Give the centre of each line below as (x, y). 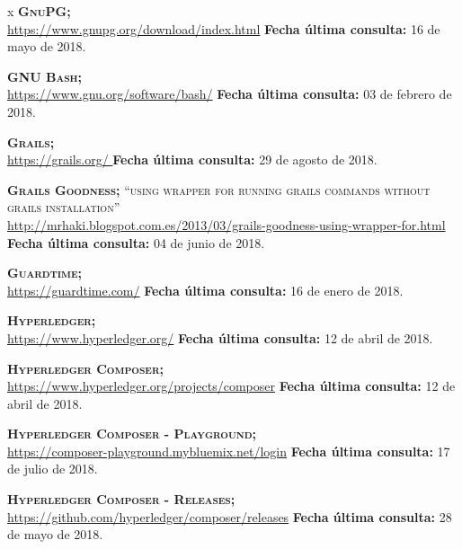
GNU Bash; (45, 76)
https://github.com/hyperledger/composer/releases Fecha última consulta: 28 (230, 516)
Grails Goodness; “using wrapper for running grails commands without (219, 189)
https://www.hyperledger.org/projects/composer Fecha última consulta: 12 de (231, 386)
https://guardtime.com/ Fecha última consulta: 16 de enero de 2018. (205, 290)
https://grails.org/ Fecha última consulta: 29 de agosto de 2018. (192, 159)
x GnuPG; (39, 11)
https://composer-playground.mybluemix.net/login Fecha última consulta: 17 (229, 451)
